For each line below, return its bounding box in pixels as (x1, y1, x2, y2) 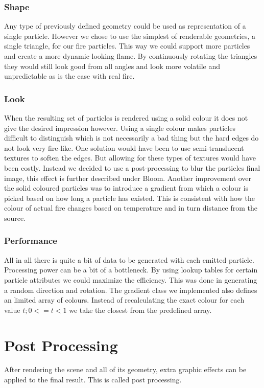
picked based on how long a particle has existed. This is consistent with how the (4, 192, 255, 203)
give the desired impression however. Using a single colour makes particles (4, 122, 235, 133)
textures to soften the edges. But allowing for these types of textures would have (4, 152, 256, 163)
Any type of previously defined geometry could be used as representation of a (4, 20, 246, 31)
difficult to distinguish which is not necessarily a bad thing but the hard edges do (4, 132, 259, 143)
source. (4, 212, 26, 223)
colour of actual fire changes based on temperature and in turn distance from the (4, 202, 257, 213)
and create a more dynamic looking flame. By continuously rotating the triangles (4, 51, 257, 61)
